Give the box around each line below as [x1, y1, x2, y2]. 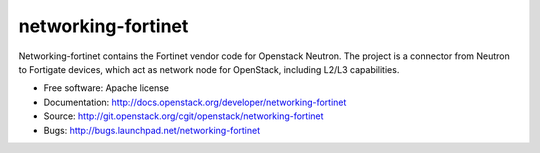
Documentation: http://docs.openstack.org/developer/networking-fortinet [43, 96, 347, 108]
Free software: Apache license [43, 82, 170, 94]
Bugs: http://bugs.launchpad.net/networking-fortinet [43, 124, 261, 136]
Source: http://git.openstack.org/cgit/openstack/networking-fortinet [43, 110, 324, 122]
